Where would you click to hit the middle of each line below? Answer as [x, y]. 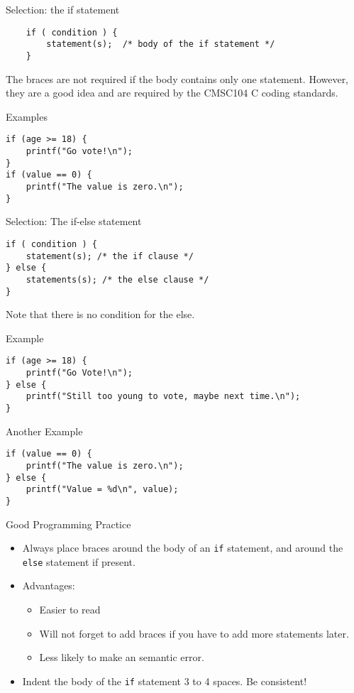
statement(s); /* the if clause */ [110, 256]
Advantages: [49, 585]
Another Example [44, 431]
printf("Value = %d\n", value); [102, 490]
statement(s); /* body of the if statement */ [161, 44]
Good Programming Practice [68, 524]
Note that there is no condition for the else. [100, 314]
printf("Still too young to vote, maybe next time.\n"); [163, 397]
